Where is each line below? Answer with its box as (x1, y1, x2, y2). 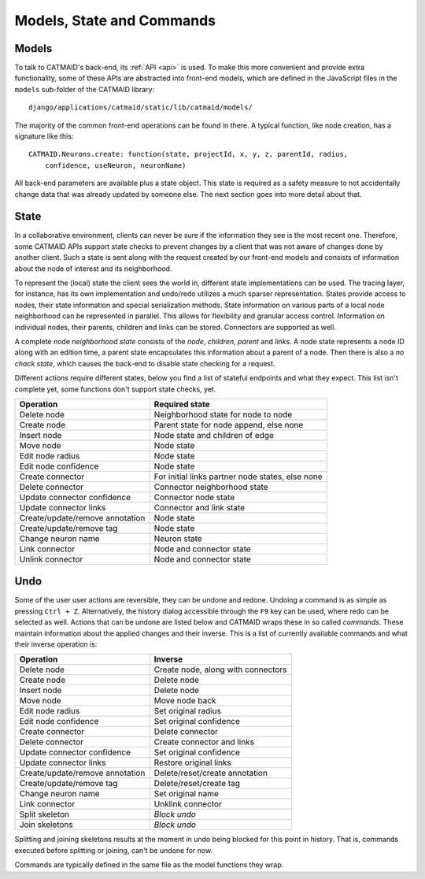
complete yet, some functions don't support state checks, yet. (14, 384, 216, 394)
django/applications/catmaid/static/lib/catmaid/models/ (28, 103, 253, 112)
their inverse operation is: (14, 640, 98, 649)
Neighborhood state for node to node (153, 409, 293, 420)
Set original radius (153, 706, 222, 717)
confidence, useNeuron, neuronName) (44, 161, 187, 169)
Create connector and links (153, 736, 255, 747)
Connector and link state (153, 502, 246, 513)
